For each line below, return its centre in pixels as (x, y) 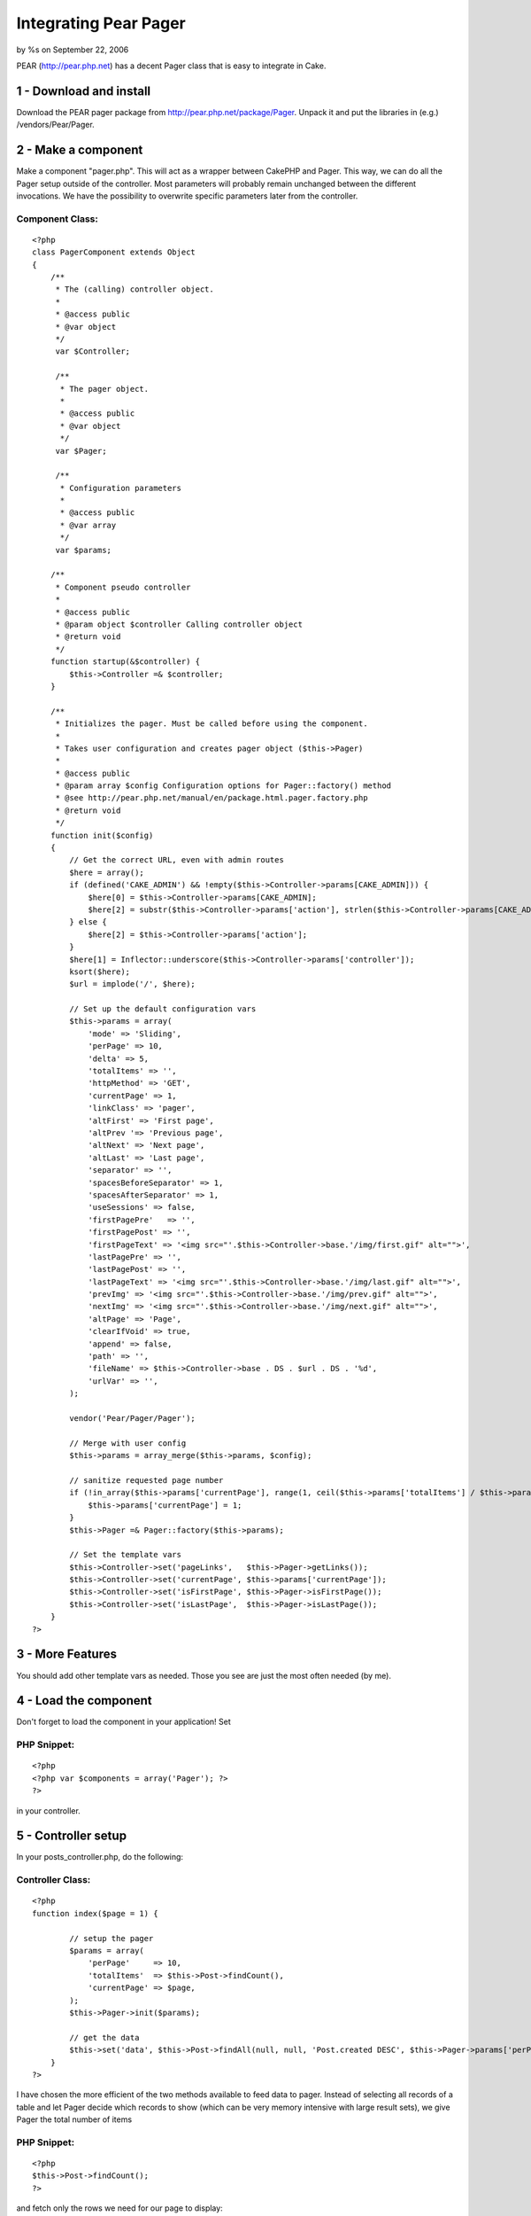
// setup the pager (112, 1938)
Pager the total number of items (74, 2119)
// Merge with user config (128, 1443)
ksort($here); (100, 971)
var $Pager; (81, 451)
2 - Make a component (80, 150)
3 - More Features (66, 1654)
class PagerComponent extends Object (114, 252)
